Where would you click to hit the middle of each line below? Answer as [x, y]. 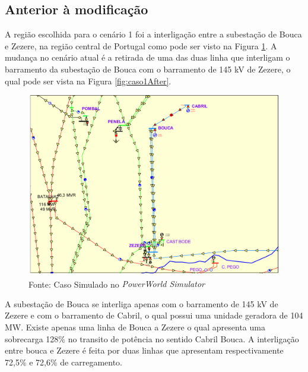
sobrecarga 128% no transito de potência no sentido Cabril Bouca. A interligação [152, 338]
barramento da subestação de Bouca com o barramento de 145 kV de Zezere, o [148, 69]
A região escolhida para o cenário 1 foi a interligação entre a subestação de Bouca [153, 34]
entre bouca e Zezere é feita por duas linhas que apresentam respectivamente [144, 350]
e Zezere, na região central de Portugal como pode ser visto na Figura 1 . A [141, 45]
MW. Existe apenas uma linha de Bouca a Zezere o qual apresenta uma [135, 327]
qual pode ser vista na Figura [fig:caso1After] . [88, 81]
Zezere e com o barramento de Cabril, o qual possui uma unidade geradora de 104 [154, 315]
